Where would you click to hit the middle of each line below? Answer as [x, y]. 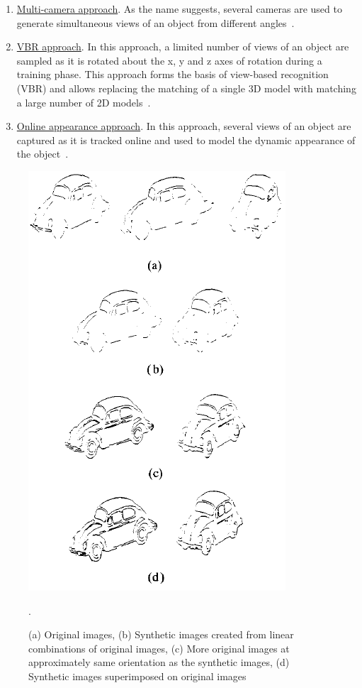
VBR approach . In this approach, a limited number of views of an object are [183, 47]
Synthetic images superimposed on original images [137, 676]
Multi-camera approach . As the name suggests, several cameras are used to [179, 9]
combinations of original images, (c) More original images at [159, 648]
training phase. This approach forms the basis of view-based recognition [172, 74]
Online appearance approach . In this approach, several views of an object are [184, 126]
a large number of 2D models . [84, 102]
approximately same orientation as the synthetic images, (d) [159, 662]
